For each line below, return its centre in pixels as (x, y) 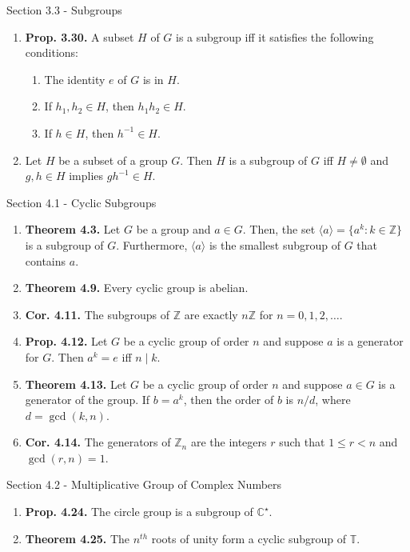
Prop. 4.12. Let (66, 341)
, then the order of (229, 400)
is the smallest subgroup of (275, 244)
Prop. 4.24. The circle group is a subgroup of (139, 512)
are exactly (211, 314)
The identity (75, 79)
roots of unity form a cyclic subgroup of (249, 538)
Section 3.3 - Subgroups (64, 10)
